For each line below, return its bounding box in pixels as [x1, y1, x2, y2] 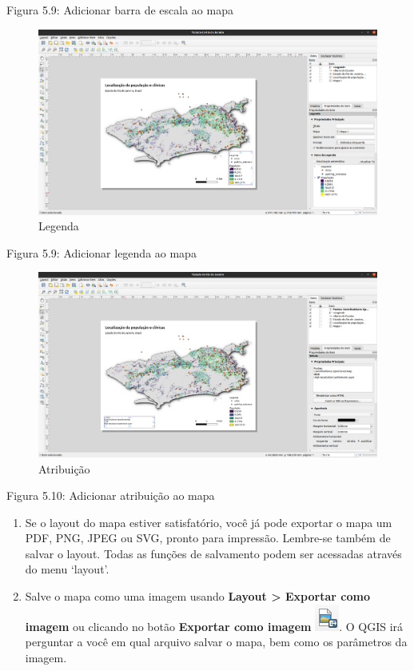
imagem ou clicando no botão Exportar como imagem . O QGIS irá [25, 617, 404, 634]
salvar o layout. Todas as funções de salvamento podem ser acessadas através [25, 545, 402, 561]
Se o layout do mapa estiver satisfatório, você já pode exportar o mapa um [25, 513, 392, 530]
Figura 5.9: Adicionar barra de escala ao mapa [6, 2, 233, 18]
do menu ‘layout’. [25, 561, 109, 577]
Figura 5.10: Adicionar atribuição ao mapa [6, 487, 215, 504]
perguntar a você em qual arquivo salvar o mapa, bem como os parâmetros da [25, 633, 408, 650]
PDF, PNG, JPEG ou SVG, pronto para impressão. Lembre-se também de [25, 529, 391, 546]
